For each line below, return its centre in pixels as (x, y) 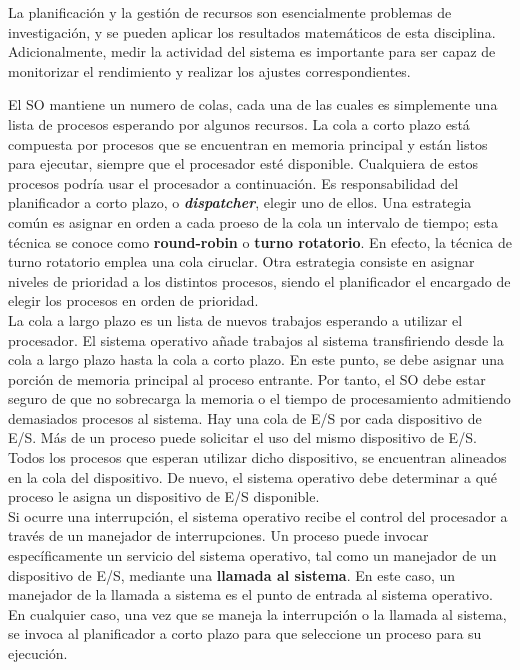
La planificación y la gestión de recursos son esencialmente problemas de (230, 12)
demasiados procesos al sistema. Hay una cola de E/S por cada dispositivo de (245, 417)
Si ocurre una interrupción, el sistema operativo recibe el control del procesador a (258, 515)
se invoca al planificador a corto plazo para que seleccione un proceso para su (245, 633)
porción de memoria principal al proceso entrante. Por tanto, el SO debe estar (247, 378)
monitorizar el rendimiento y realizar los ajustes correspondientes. (209, 70)
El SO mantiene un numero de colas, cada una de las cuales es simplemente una (253, 104)
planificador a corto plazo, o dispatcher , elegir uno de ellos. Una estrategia (240, 202)
